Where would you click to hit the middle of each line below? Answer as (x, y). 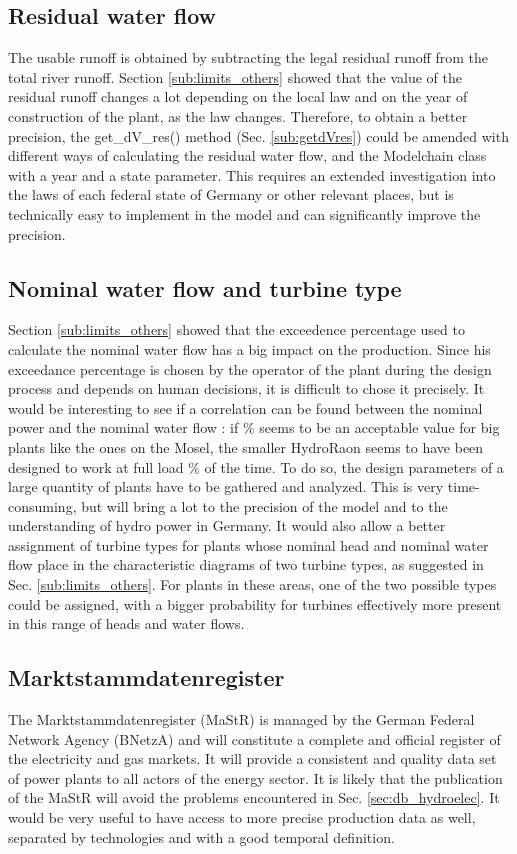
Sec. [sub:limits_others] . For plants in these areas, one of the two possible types (252, 584)
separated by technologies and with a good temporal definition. (201, 836)
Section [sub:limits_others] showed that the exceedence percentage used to (236, 329)
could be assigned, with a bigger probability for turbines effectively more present (255, 603)
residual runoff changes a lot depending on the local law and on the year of (238, 96)
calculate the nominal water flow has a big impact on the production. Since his (249, 348)
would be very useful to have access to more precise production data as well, (242, 817)
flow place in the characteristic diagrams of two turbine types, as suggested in (246, 564)
